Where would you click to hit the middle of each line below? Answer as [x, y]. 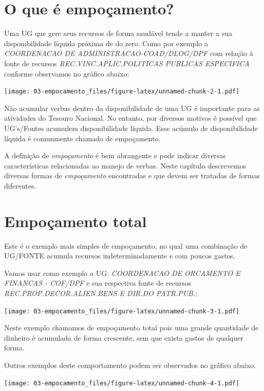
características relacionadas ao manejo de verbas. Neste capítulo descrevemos [125, 165]
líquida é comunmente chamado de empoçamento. [82, 138]
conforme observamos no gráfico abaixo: [67, 73]
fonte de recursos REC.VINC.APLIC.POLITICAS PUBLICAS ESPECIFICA [127, 63]
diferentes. [20, 185]
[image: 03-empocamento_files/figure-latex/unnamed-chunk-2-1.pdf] [122, 92]
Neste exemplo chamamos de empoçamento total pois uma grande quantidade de [131, 328]
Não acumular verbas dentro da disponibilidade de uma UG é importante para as [132, 108]
